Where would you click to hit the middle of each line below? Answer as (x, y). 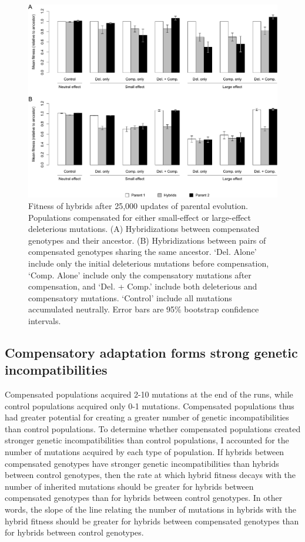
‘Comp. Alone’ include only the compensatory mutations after (140, 275)
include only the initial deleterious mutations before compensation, (149, 263)
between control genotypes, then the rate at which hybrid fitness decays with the (150, 475)
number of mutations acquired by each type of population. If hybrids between (145, 452)
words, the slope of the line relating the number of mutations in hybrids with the (150, 509)
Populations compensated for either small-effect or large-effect (140, 217)
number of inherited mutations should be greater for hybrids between (129, 486)
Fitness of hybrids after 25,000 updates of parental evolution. (138, 205)
